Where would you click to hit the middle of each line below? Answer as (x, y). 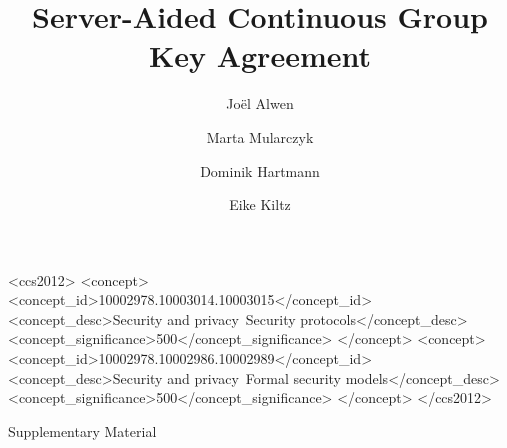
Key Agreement (259, 55)
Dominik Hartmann (260, 170)
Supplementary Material (82, 430)
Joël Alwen (260, 103)
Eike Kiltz (260, 204)
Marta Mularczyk (260, 136)
